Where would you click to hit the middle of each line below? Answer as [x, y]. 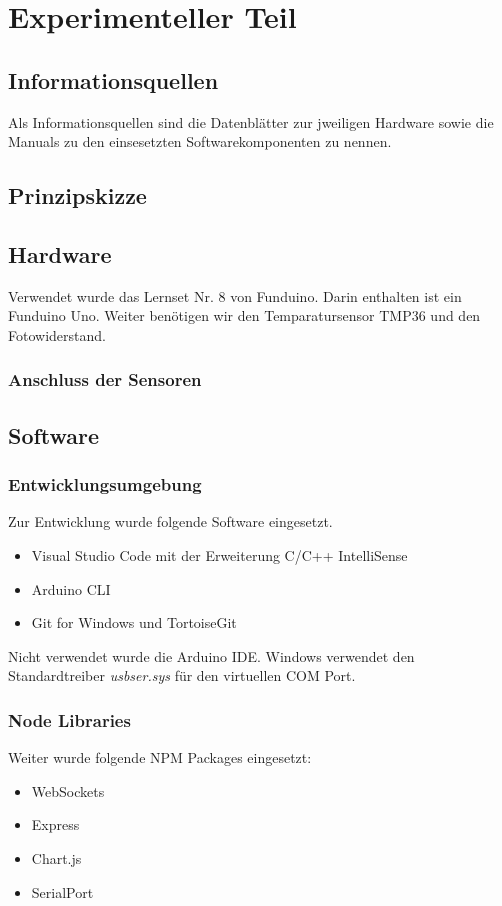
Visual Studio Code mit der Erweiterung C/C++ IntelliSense [219, 554]
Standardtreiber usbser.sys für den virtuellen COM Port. [182, 675]
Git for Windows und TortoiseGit [134, 622]
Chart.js [56, 857]
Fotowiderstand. [57, 334]
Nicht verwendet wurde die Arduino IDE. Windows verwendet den [211, 655]
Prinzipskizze [77, 195]
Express [55, 824]
